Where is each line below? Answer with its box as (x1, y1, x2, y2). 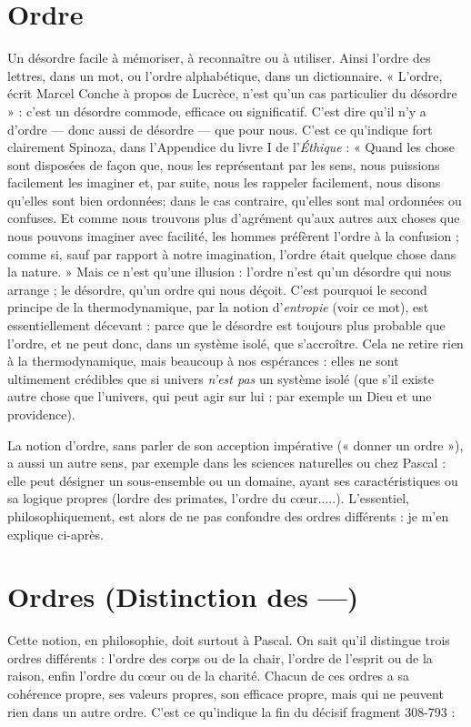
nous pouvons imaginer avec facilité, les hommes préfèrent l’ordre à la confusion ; (7, 227, 459, 246)
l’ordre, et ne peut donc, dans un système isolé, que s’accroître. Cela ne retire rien (7, 333, 464, 352)
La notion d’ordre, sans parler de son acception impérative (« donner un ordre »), (7, 435, 464, 454)
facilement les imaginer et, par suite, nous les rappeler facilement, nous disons (7, 173, 441, 192)
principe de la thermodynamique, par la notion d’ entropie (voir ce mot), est (7, 298, 429, 317)
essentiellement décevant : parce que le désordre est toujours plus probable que (7, 316, 446, 335)
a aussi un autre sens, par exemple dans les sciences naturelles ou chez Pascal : (7, 453, 446, 472)
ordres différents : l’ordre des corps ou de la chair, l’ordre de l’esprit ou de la (7, 648, 433, 667)
